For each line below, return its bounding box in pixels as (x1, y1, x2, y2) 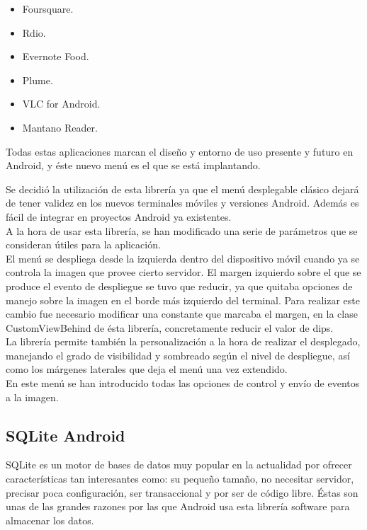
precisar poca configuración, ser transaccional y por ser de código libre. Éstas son (6, 485, 358, 500)
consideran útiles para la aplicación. (6, 237, 161, 252)
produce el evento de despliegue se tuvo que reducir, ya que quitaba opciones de (6, 278, 353, 293)
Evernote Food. (22, 49, 89, 64)
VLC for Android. (22, 96, 101, 111)
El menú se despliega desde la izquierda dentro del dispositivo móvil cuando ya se (6, 250, 360, 265)
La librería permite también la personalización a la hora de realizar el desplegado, (6, 334, 361, 349)
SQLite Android (6, 424, 125, 446)
